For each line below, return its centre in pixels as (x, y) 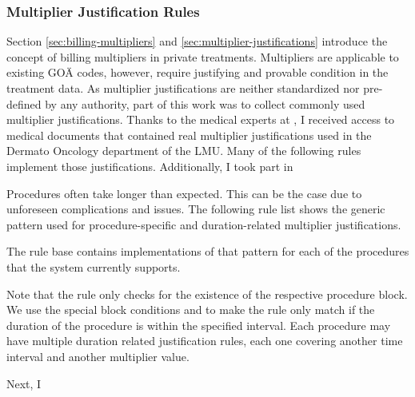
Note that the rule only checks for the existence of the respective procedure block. (207, 294)
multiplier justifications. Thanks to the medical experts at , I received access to (201, 119)
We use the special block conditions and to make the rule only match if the (191, 310)
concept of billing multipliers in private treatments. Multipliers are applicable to (203, 56)
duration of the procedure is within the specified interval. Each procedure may (199, 325)
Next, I (24, 383)
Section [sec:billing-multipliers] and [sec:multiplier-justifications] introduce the (197, 41)
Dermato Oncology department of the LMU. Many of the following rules (184, 151)
